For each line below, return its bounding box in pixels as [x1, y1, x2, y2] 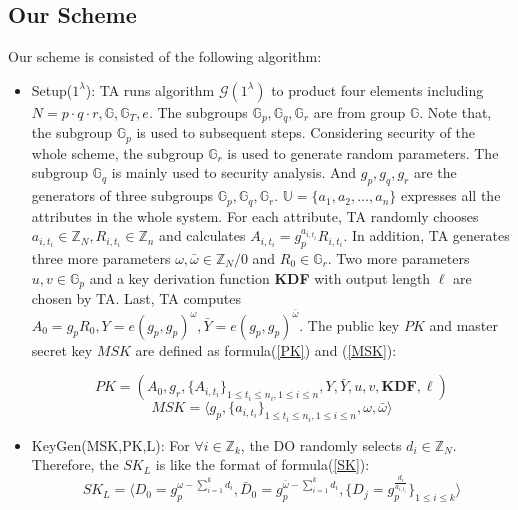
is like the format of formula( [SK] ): [155, 454, 370, 475]
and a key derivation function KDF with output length [89, 267, 431, 288]
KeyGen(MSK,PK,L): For [31, 434, 190, 455]
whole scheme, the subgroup [31, 142, 204, 163]
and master [429, 314, 499, 335]
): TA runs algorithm [85, 79, 215, 100]
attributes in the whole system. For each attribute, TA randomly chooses [31, 205, 479, 226]
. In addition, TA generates [343, 225, 510, 246]
